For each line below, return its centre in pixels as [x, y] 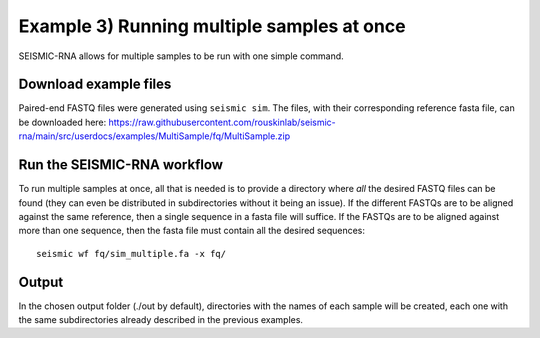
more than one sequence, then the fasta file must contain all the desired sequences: [191, 231]
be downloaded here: [62, 122]
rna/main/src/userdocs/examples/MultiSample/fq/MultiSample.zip [154, 136]
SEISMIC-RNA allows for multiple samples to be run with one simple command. [181, 56]
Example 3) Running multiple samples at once [212, 26]
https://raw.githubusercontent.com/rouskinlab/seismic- [222, 122]
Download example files [95, 84]
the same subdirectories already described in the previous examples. [161, 319]
